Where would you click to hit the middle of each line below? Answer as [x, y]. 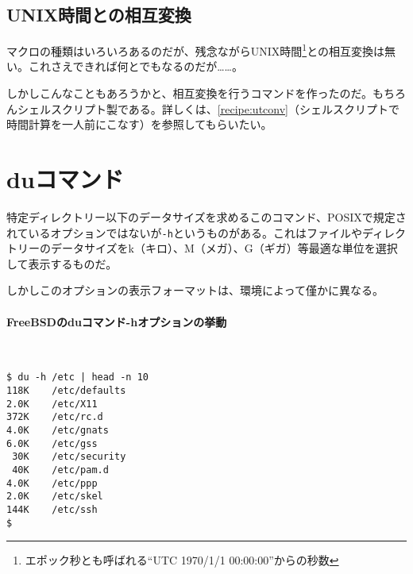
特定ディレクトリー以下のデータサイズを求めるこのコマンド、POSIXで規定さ [206, 216]
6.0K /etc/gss [52, 443]
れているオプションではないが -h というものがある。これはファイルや [184, 232]
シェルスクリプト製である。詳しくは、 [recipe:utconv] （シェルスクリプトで [208, 108]
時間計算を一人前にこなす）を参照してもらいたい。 [139, 124]
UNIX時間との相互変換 [99, 15]
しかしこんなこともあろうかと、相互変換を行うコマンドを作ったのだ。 [190, 93]
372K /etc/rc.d [55, 417]
